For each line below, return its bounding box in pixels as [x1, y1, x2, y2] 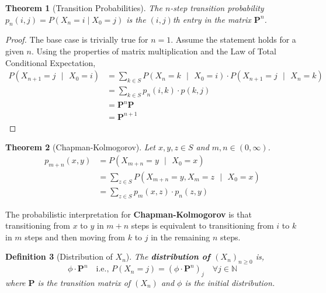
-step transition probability [170, 2, 264, 13]
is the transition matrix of [37, 276, 131, 288]
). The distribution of [126, 250, 210, 263]
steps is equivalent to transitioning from [131, 219, 274, 232]
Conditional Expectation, [5, 56, 96, 68]
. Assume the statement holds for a [171, 33, 296, 46]
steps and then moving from [25, 230, 125, 243]
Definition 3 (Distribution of [5, 250, 113, 263]
